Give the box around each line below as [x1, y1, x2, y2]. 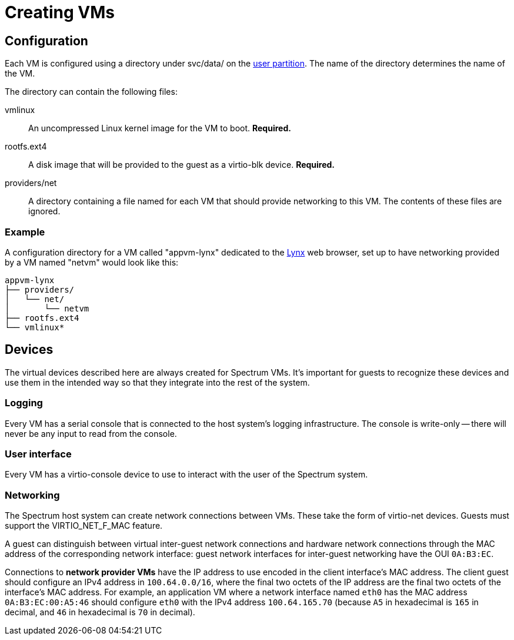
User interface [5, 447, 72, 460]
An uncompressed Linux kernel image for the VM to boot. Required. [28, 123, 291, 134]
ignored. [28, 206, 61, 217]
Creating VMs [5, 2, 115, 22]
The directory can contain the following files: [5, 87, 178, 97]
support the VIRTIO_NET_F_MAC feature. [5, 520, 163, 531]
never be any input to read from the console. [5, 428, 177, 439]
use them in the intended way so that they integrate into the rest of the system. [5, 377, 310, 387]
